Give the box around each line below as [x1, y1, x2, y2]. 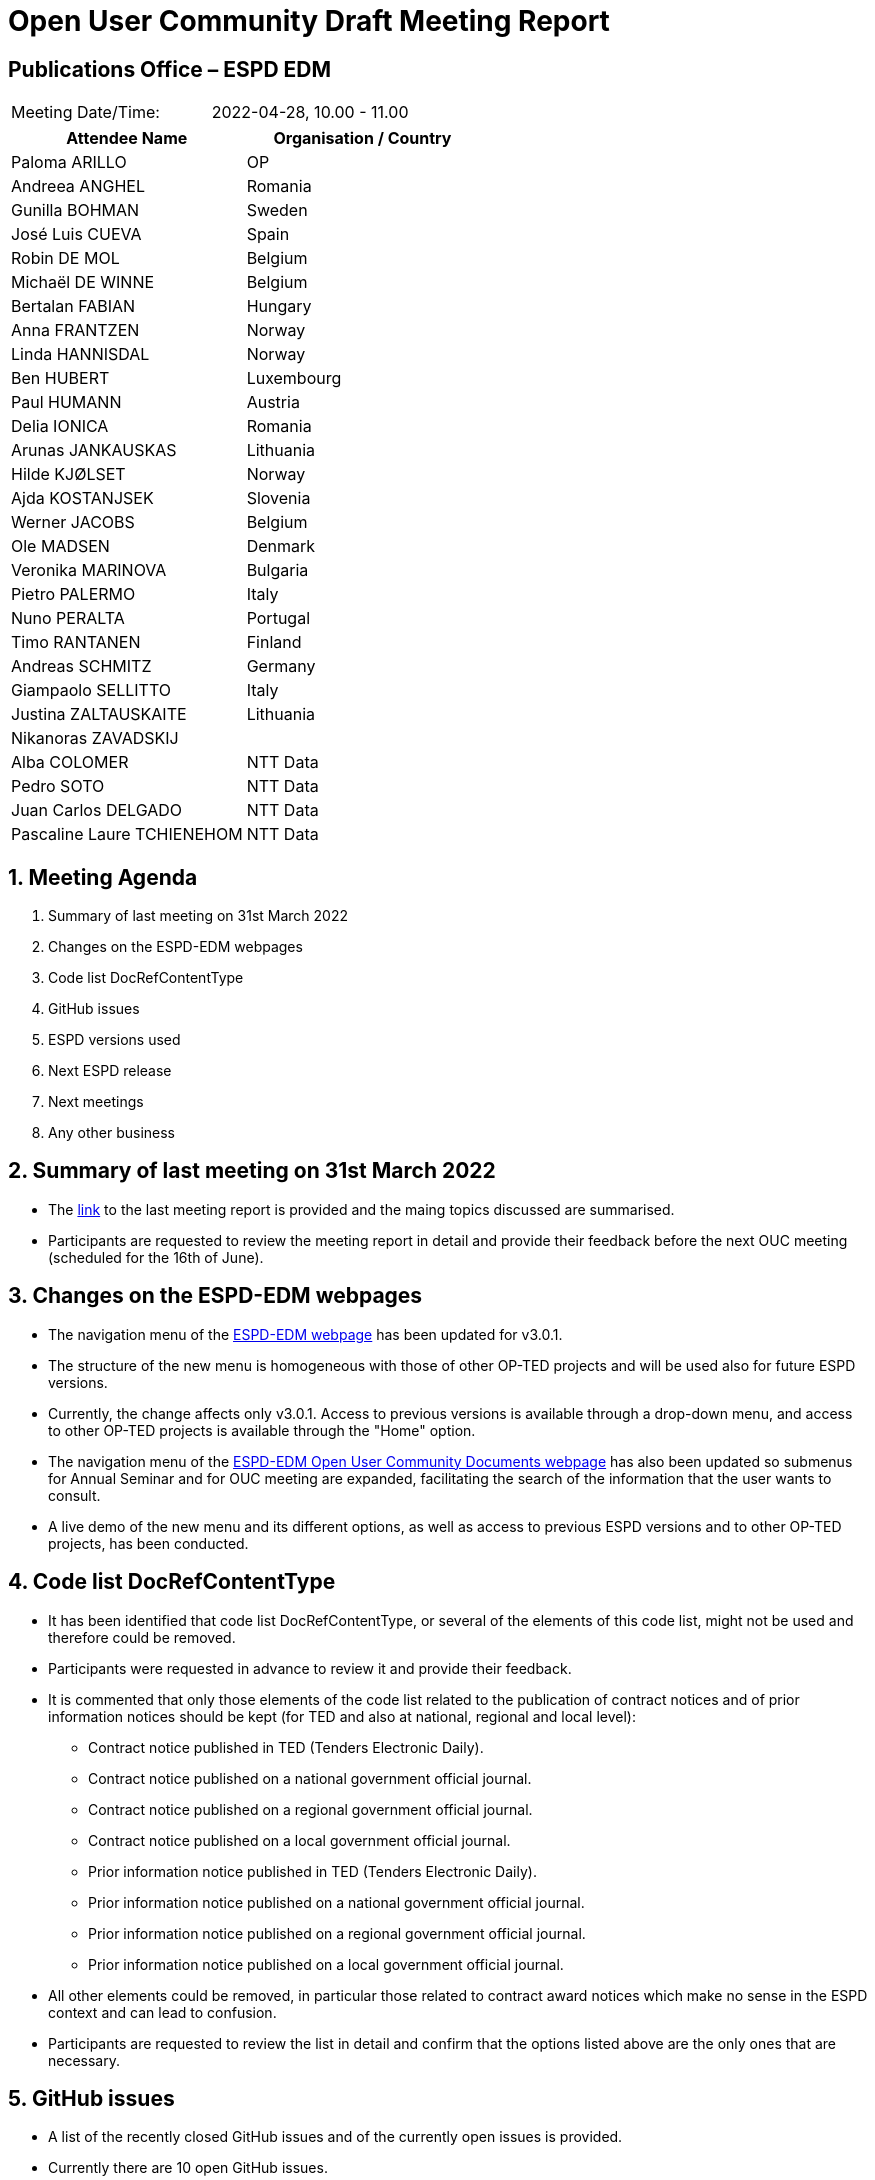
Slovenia [246, 488, 311, 509]
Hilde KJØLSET [11, 464, 126, 485]
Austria [246, 392, 300, 413]
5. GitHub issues [8, 2085, 175, 2111]
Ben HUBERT [11, 368, 110, 389]
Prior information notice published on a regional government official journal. [88, 1924, 586, 1942]
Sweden [246, 200, 308, 221]
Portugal [246, 608, 311, 629]
